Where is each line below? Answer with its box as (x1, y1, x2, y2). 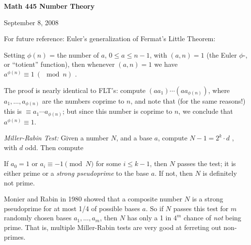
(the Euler (206, 49, 237, 60)
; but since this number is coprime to (63, 106, 173, 116)
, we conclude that (178, 106, 233, 116)
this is (4, 106, 22, 116)
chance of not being (184, 213, 241, 223)
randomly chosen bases (4, 213, 72, 223)
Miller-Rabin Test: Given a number (4, 133, 109, 143)
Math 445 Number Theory (4, 1, 95, 11)
